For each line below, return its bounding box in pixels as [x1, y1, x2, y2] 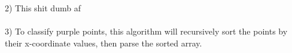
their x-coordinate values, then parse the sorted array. [5, 36, 202, 49]
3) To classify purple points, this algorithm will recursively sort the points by [5, 25, 288, 38]
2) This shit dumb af [5, 2, 81, 14]
